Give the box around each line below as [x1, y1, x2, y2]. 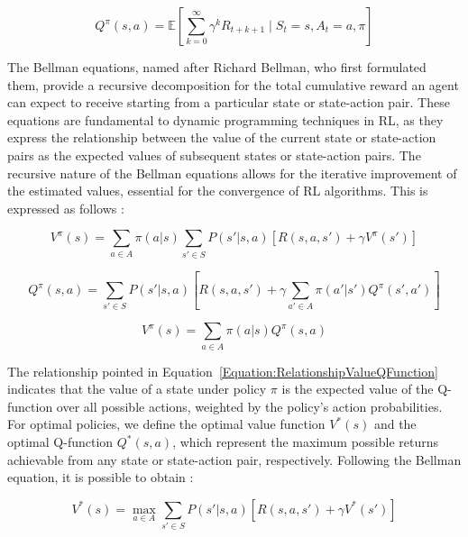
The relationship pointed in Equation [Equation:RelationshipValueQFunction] [7, 361, 438, 380]
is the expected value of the [281, 379, 434, 398]
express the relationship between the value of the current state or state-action [7, 128, 436, 147]
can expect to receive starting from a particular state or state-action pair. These [7, 93, 450, 112]
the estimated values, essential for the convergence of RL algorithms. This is [7, 181, 428, 200]
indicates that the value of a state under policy [7, 379, 267, 398]
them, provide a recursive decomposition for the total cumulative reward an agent [7, 75, 459, 94]
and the [373, 414, 417, 433]
